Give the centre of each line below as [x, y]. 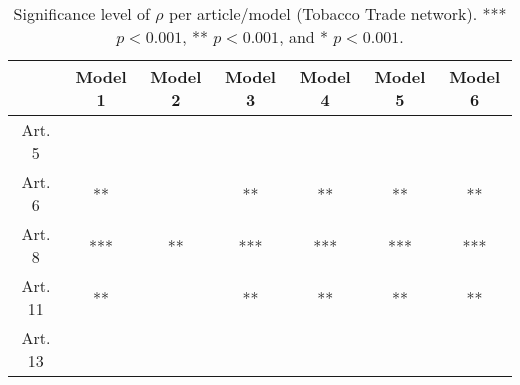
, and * [304, 36]
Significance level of [81, 13]
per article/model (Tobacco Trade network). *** [337, 13]
